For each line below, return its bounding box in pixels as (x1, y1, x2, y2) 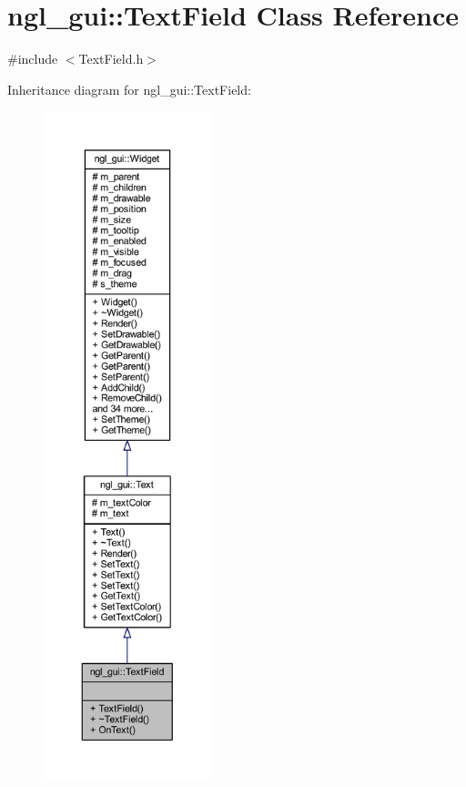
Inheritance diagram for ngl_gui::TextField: (7, 79, 251, 98)
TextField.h (78, 49, 144, 68)
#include (7, 49, 58, 68)
